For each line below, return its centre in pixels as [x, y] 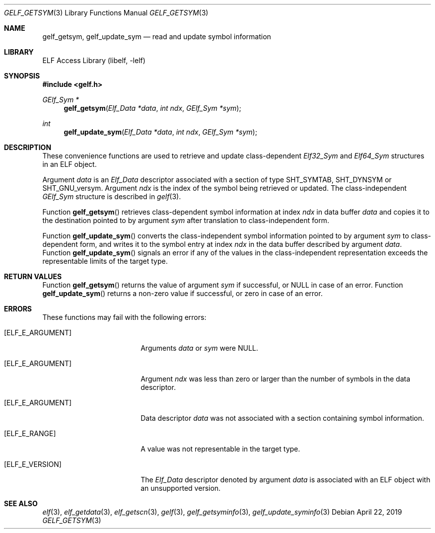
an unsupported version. [181, 488]
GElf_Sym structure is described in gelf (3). [112, 196]
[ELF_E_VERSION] [33, 464]
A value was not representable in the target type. [220, 449]
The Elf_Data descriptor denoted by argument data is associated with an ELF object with [286, 480]
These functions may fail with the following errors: [124, 317]
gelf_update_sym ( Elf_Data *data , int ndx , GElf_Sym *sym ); [160, 132]
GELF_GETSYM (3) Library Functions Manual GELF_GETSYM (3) [106, 13]
